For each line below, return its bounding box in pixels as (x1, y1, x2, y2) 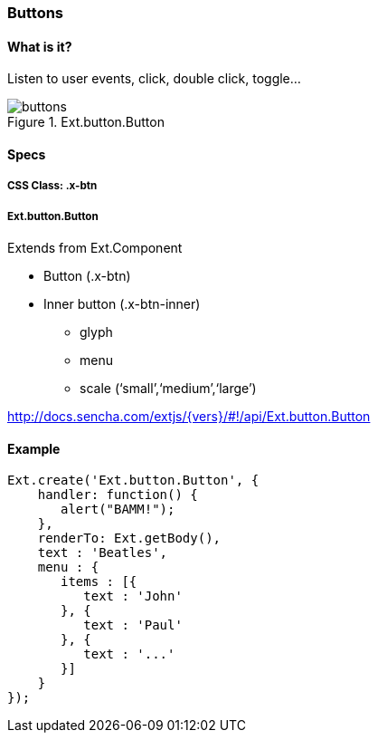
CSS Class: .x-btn (7, 179, 98, 193)
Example (7, 440, 61, 456)
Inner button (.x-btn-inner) (43, 296, 201, 312)
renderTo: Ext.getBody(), (37, 531, 222, 546)
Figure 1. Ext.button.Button (7, 114, 165, 130)
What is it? (7, 38, 72, 54)
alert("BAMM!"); (61, 502, 175, 517)
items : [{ (61, 574, 137, 590)
